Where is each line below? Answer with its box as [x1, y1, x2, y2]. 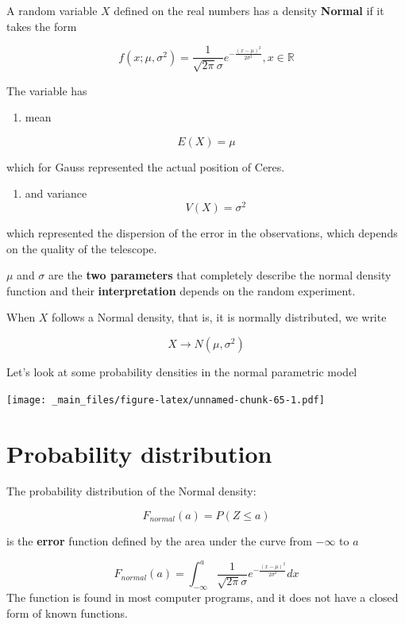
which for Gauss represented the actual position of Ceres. [6, 158, 285, 175]
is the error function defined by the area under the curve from [6, 533, 312, 549]
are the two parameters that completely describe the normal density [48, 267, 391, 283]
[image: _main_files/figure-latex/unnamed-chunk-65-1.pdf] [6, 394, 325, 406]
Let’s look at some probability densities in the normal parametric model [6, 364, 357, 380]
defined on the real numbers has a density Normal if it [114, 2, 384, 18]
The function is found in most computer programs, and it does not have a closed [6, 588, 399, 605]
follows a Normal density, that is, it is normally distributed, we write [52, 309, 387, 325]
